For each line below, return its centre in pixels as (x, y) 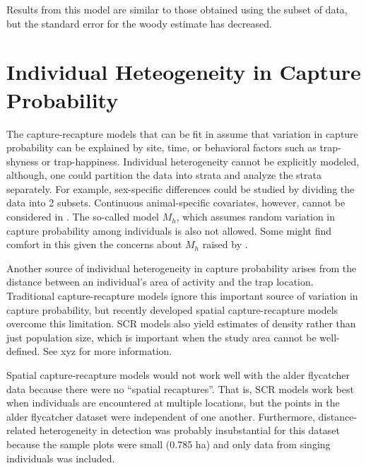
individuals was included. (61, 458)
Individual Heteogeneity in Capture (184, 72)
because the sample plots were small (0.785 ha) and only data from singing (169, 444)
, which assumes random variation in (256, 217)
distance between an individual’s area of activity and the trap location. (160, 282)
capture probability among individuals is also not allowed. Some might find (169, 230)
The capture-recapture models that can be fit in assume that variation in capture (182, 133)
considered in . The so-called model (83, 217)
